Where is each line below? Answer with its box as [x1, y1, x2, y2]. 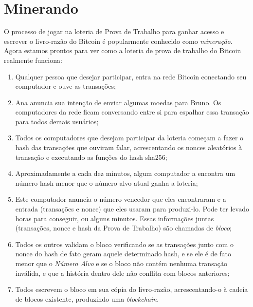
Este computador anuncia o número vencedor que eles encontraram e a [15, 194, 226, 204]
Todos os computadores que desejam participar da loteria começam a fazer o [15, 133, 244, 143]
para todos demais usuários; [15, 116, 99, 126]
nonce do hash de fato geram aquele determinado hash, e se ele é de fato [15, 249, 231, 259]
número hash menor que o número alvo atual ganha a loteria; [15, 177, 198, 188]
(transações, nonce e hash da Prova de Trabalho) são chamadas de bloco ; [15, 223, 232, 233]
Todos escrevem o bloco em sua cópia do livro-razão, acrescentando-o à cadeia [15, 284, 248, 294]
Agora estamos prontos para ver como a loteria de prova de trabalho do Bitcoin [4, 45, 241, 56]
